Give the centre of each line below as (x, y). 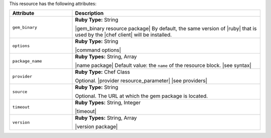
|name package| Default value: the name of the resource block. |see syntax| (163, 65)
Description (89, 13)
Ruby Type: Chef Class (103, 72)
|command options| (98, 50)
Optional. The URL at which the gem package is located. (142, 96)
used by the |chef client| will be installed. (123, 35)
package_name (27, 61)
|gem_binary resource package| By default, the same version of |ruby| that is (166, 28)
